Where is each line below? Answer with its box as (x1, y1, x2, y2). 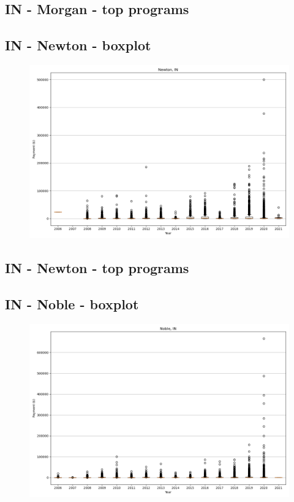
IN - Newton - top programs (5, 258, 189, 277)
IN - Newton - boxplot (5, 36, 151, 55)
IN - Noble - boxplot (5, 295, 139, 314)
